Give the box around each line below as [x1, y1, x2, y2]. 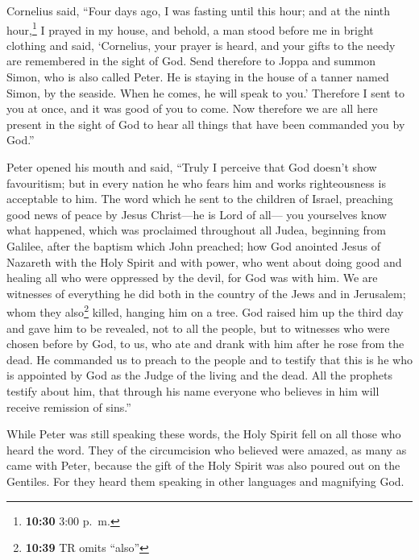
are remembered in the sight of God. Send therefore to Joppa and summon [6, 52, 375, 69]
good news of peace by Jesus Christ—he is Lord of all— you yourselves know [6, 205, 387, 222]
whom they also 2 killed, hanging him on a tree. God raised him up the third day [6, 301, 404, 320]
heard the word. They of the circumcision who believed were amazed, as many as [6, 441, 407, 458]
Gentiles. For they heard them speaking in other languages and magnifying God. [6, 472, 404, 489]
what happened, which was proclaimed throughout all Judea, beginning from [6, 222, 387, 239]
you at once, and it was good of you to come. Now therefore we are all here [6, 100, 378, 117]
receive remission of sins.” [6, 398, 131, 415]
